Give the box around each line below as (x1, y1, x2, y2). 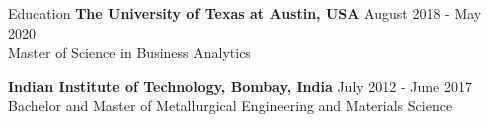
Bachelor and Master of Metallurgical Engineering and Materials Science (8, 95, 453, 116)
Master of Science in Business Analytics (8, 42, 251, 63)
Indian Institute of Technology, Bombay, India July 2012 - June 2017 (8, 75, 472, 96)
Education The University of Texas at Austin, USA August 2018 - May (8, 3, 482, 23)
